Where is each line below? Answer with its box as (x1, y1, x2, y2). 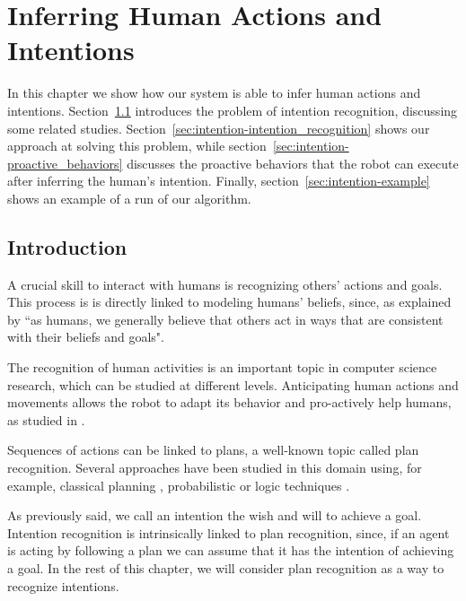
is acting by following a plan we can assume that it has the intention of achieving (7, 541, 454, 560)
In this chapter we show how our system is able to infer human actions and (7, 83, 421, 102)
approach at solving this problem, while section (7, 136, 267, 155)
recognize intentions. (7, 576, 119, 595)
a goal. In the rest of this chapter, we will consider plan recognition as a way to (7, 558, 444, 577)
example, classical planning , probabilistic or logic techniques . (7, 475, 350, 494)
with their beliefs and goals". (7, 327, 164, 346)
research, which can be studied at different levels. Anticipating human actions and (7, 375, 459, 394)
